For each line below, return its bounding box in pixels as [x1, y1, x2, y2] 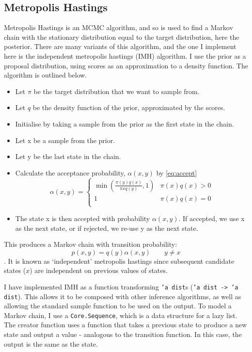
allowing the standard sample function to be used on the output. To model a [4, 301, 232, 311]
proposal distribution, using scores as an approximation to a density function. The [4, 60, 248, 70]
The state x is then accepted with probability [15, 213, 150, 223]
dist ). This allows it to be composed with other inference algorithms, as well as [4, 291, 241, 301]
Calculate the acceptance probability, [15, 167, 126, 177]
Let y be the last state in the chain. [15, 151, 121, 161]
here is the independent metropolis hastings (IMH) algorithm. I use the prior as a [4, 50, 246, 61]
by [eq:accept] [156, 167, 197, 177]
